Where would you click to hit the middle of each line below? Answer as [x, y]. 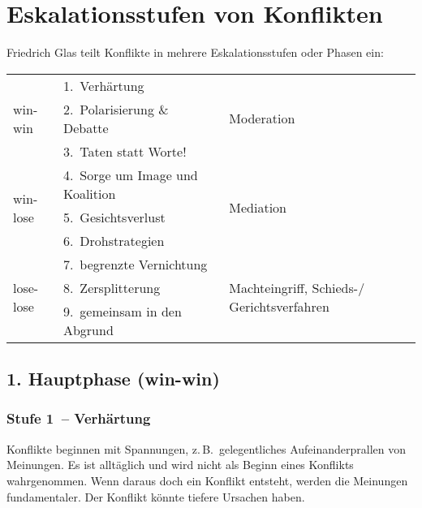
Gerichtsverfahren [279, 306]
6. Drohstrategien [114, 240]
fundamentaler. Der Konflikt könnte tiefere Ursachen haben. [156, 496]
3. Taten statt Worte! [125, 151]
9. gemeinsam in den [122, 311]
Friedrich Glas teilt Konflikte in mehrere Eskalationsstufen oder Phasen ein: [195, 52]
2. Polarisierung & [116, 109]
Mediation [258, 208]
